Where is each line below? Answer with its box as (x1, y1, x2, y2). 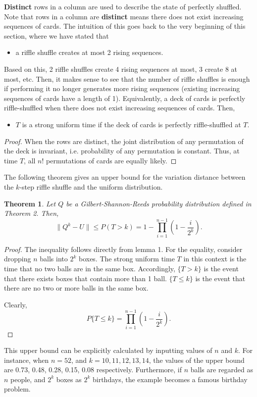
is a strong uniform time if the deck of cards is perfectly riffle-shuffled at (22, 119, 241, 129)
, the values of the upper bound (149, 354, 245, 365)
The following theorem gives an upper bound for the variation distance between (4, 172, 246, 182)
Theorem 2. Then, (4, 208, 59, 218)
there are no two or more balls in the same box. (4, 283, 149, 293)
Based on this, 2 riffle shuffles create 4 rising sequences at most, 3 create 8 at (4, 63, 238, 74)
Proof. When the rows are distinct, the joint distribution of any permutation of (4, 136, 244, 146)
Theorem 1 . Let (4, 198, 56, 208)
